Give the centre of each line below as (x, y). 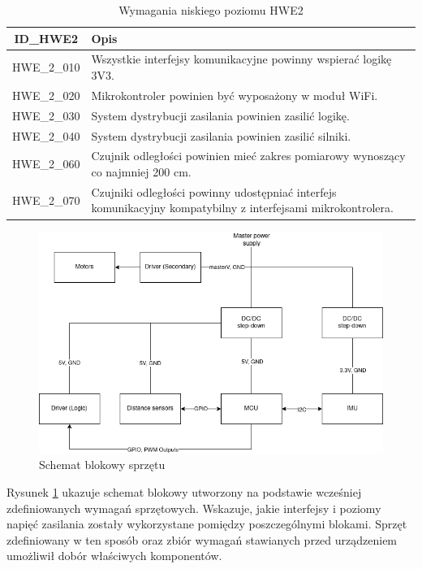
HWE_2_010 (46, 67)
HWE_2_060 (46, 164)
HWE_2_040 (46, 135)
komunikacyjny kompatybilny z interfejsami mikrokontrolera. (242, 208)
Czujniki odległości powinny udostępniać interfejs (214, 191)
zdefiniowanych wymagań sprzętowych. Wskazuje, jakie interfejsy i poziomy (194, 508)
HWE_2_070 (46, 200)
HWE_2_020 (46, 95)
